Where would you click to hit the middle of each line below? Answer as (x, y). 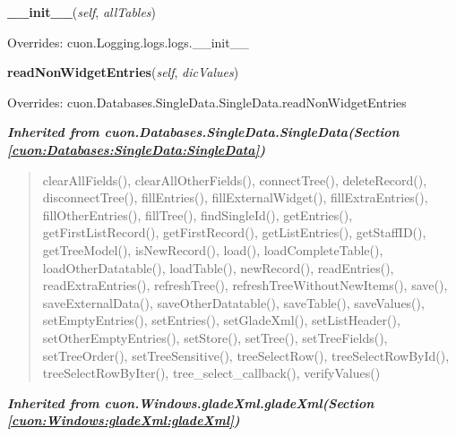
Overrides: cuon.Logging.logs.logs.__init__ (128, 42)
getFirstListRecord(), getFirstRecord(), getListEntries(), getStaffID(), (234, 232)
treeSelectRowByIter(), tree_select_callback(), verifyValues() (211, 373)
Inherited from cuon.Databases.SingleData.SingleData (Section (203, 132)
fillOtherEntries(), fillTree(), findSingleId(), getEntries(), (198, 214)
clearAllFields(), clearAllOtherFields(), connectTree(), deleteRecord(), (235, 180)
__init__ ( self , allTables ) (82, 12)
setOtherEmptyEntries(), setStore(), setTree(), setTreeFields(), (215, 337)
